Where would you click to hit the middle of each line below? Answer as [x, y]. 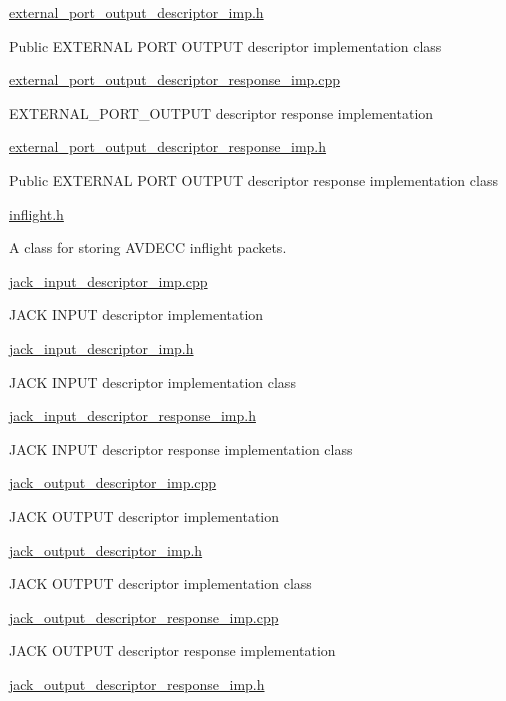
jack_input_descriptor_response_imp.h [132, 415]
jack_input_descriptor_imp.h [101, 347]
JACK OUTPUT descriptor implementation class [160, 583]
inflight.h [36, 213]
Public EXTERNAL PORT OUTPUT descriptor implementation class [225, 45]
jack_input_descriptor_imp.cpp [108, 280]
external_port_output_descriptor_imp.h [136, 12]
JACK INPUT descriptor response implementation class [181, 448]
